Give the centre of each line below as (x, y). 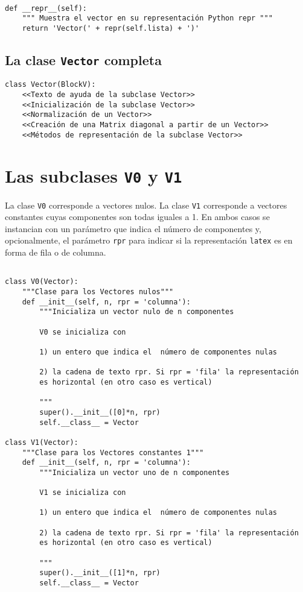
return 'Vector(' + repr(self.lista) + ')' (111, 28)
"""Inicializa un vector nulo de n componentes (137, 312)
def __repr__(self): (46, 8)
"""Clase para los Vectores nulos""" (98, 292)
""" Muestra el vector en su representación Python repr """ (147, 18)
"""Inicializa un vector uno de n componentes (135, 472)
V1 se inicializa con (83, 493)
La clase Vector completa (83, 60)
